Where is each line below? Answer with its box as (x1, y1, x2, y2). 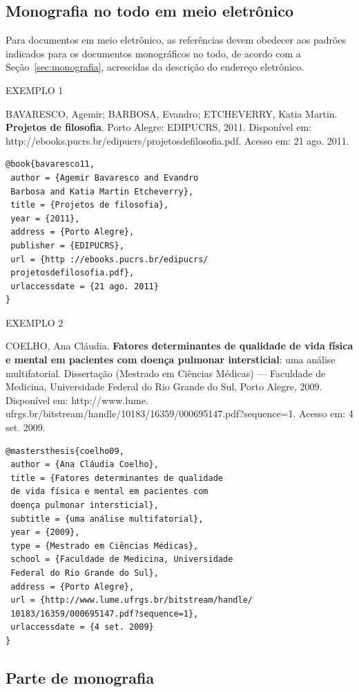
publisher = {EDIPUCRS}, (10, 240, 124, 251)
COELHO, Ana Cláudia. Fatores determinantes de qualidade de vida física (6, 338, 353, 353)
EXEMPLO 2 (6, 315, 64, 329)
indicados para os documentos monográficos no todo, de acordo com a (6, 46, 301, 60)
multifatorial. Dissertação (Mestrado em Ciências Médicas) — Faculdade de (6, 365, 326, 380)
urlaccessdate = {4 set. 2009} (10, 622, 154, 632)
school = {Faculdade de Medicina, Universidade (10, 554, 233, 565)
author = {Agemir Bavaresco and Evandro (10, 172, 199, 183)
